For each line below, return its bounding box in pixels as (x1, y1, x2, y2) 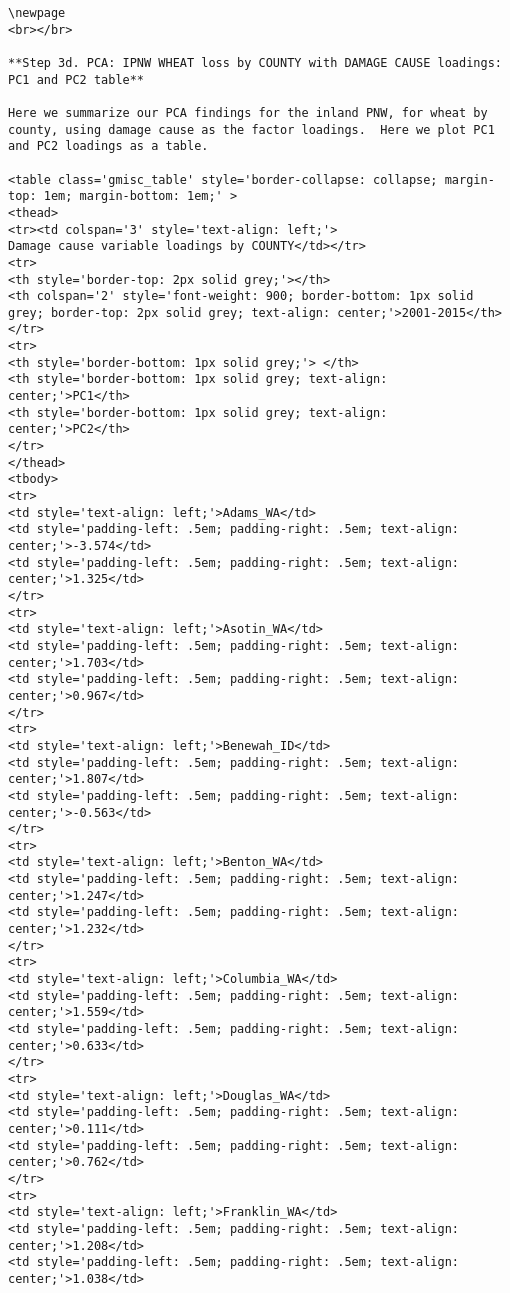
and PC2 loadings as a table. (8, 139, 209, 154)
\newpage (8, 6, 66, 20)
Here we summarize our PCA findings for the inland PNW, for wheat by (8, 105, 488, 120)
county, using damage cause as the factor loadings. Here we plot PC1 (8, 122, 495, 137)
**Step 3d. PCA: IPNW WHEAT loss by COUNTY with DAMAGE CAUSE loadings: (8, 55, 502, 70)
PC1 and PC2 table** (8, 72, 145, 87)
